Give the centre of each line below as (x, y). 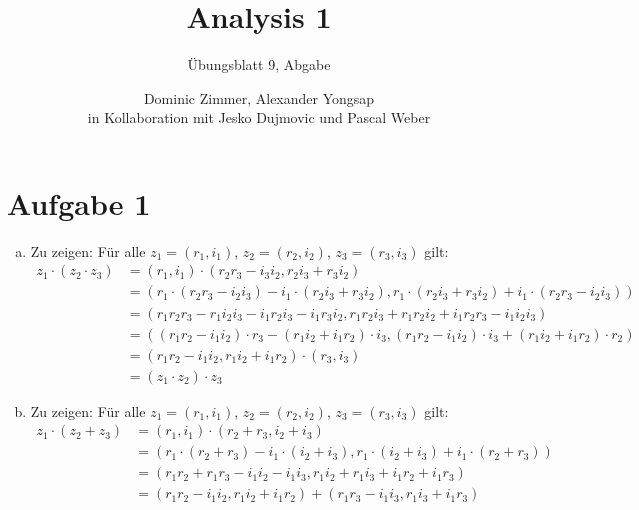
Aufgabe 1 (79, 202)
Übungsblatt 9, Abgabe (259, 64)
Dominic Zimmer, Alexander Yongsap (259, 97)
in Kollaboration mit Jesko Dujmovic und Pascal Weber (259, 117)
